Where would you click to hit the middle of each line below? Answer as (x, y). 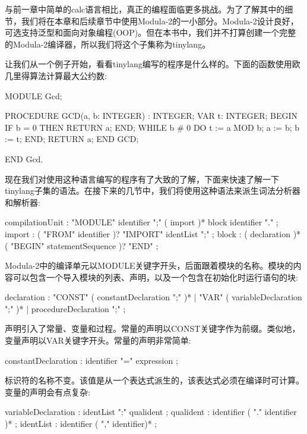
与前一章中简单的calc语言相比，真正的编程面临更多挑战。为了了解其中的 (145, 9)
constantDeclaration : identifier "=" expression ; (91, 360)
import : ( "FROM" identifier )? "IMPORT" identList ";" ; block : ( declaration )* (153, 233)
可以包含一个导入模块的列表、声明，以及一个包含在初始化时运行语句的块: (155, 277)
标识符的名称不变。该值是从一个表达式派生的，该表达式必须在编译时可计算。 (154, 380)
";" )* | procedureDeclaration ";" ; (65, 308)
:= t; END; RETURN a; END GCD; (72, 139)
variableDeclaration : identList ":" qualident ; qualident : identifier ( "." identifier (151, 412)
